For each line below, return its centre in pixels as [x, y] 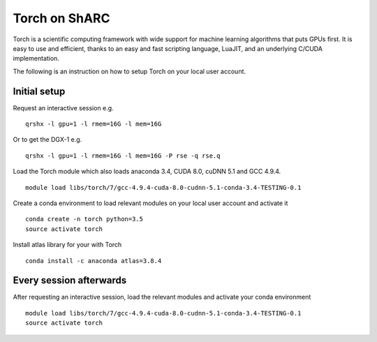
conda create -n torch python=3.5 [84, 219]
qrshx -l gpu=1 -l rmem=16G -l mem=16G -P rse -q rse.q [123, 156]
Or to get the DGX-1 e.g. [47, 140]
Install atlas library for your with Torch [67, 245]
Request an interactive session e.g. [64, 107]
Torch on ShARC [61, 18]
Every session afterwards [70, 280]
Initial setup [39, 91]
